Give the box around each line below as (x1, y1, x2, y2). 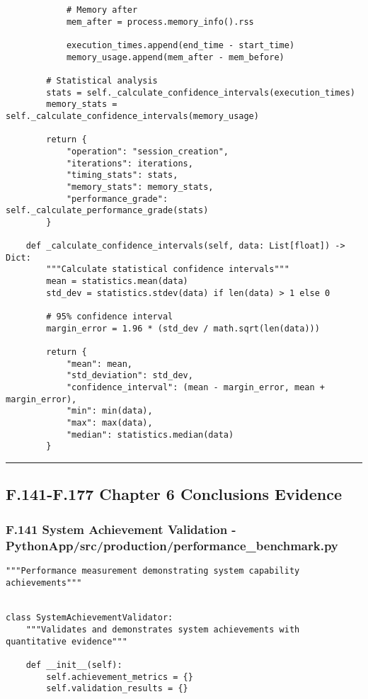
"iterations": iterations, (66, 158, 193, 169)
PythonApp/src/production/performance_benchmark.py (6, 536, 338, 554)
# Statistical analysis (46, 75, 158, 86)
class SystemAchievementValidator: (6, 613, 173, 623)
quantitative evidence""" (6, 636, 127, 647)
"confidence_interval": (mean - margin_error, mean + (66, 382, 326, 392)
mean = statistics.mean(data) (46, 276, 188, 287)
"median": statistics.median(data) (66, 429, 234, 440)
